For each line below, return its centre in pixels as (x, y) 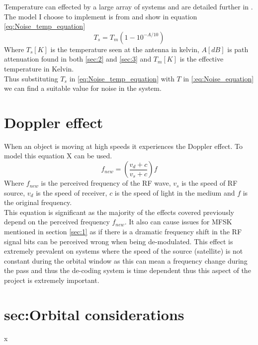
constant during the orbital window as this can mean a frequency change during (126, 260)
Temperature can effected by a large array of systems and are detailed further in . (129, 6)
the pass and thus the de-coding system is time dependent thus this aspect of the (128, 270)
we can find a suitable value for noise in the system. (83, 88)
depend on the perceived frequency (57, 222)
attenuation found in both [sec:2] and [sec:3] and (78, 59)
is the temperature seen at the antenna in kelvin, (125, 49)
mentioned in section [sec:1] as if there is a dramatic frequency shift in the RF (123, 232)
